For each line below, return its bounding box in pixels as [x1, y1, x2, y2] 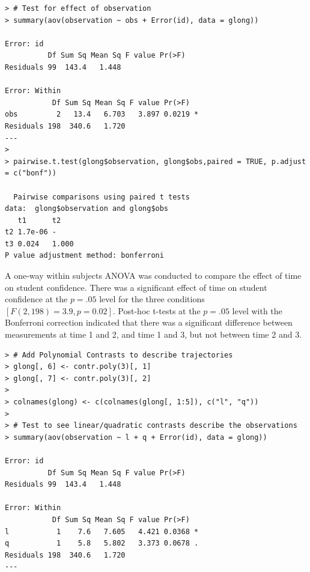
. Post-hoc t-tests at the [112, 304, 201, 317]
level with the [232, 304, 282, 317]
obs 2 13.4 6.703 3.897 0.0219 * [5, 110, 199, 119]
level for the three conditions [99, 293, 205, 305]
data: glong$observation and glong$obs [5, 204, 169, 213]
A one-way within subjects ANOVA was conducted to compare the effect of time [5, 269, 302, 282]
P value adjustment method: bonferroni [5, 251, 164, 260]
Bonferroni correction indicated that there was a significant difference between [5, 316, 293, 329]
